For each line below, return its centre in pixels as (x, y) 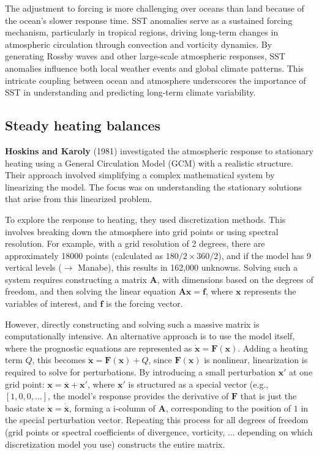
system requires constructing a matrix (76, 279)
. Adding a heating (273, 348)
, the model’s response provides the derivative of (138, 396)
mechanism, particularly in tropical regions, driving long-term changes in (142, 32)
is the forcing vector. (144, 303)
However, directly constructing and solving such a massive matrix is (132, 324)
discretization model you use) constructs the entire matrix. (115, 444)
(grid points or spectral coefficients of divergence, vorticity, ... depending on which (159, 432)
